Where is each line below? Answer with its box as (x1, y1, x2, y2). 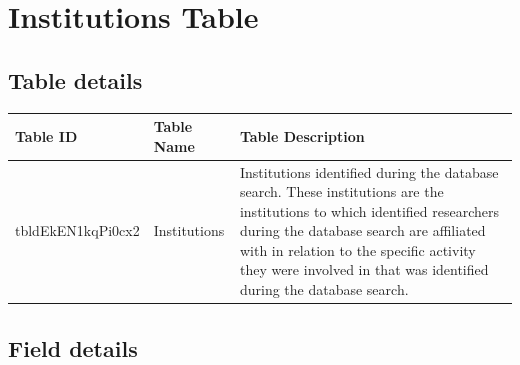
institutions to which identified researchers (239, 200, 499, 221)
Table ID (15, 125, 78, 146)
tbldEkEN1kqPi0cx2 (15, 220, 140, 241)
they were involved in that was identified (239, 259, 489, 280)
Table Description (239, 125, 365, 146)
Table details (8, 64, 143, 95)
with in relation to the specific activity (239, 239, 476, 260)
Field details (8, 332, 138, 363)
